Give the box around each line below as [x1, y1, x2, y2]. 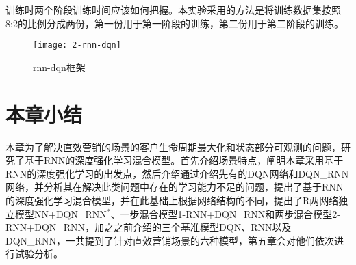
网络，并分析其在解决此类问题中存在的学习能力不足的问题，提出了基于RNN [5, 180, 344, 194]
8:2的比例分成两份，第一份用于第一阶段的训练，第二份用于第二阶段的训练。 [5, 16, 344, 30]
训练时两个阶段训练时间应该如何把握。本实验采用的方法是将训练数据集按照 [5, 3, 341, 16]
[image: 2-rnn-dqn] [33, 40, 121, 51]
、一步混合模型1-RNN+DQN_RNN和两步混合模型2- [110, 206, 340, 221]
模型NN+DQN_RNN [14, 206, 107, 221]
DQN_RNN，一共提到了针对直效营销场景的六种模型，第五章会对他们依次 [5, 233, 334, 247]
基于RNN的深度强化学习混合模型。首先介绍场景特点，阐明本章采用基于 [24, 153, 344, 167]
